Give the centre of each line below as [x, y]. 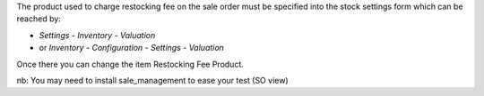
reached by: [39, 19]
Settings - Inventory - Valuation [97, 35]
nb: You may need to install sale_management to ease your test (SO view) [152, 80]
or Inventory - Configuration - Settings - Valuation [131, 48]
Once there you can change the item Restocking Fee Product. [130, 64]
